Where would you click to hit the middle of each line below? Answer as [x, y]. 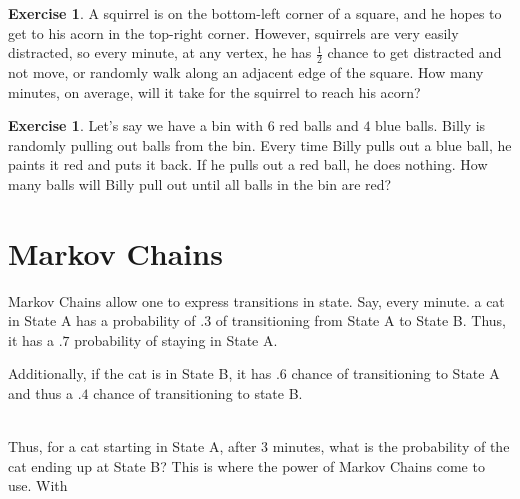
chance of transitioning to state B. [198, 393]
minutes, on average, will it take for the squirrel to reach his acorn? [214, 91]
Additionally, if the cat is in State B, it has [140, 373]
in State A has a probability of [102, 320]
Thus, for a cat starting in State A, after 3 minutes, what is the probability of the [259, 446]
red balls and [319, 125]
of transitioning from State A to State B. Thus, [360, 320]
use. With [38, 485]
